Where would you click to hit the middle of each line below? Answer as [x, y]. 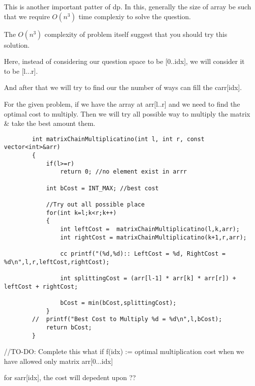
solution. [17, 45]
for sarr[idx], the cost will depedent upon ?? [70, 377]
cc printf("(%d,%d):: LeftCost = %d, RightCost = [143, 253]
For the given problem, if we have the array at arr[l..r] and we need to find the [122, 104]
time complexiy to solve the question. [135, 16]
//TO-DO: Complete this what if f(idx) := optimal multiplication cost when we [124, 351]
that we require [27, 16]
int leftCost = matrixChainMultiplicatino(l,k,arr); [150, 229]
